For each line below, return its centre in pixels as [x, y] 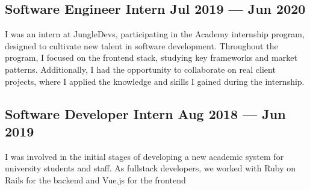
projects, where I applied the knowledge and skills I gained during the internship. [155, 81]
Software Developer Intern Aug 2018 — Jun [145, 113]
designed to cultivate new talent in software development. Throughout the [141, 45]
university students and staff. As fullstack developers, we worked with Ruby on [150, 168]
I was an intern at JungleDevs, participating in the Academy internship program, [155, 34]
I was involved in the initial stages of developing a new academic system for [144, 156]
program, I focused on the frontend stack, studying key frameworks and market [151, 57]
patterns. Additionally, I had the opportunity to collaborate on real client [140, 69]
